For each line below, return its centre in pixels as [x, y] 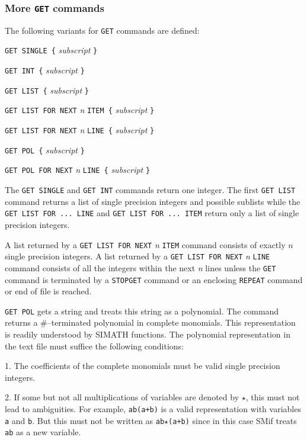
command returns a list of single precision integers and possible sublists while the [153, 201]
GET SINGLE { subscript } [51, 50]
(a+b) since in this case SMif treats [233, 420]
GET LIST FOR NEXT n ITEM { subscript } [80, 110]
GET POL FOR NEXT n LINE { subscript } [78, 170]
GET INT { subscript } [45, 70]
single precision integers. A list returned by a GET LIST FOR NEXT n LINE [137, 256]
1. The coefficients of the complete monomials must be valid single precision [143, 366]
